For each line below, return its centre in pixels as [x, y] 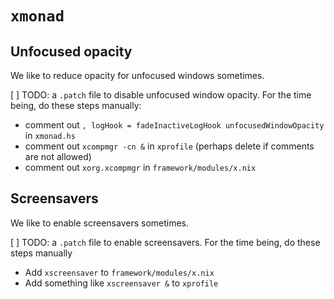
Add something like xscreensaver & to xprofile [121, 283]
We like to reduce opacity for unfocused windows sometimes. [137, 75]
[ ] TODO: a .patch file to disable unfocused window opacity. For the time [161, 95]
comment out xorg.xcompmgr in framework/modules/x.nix [140, 167]
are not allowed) [58, 156]
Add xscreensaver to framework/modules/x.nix [119, 272]
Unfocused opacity [71, 51]
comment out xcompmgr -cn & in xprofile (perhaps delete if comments [169, 146]
